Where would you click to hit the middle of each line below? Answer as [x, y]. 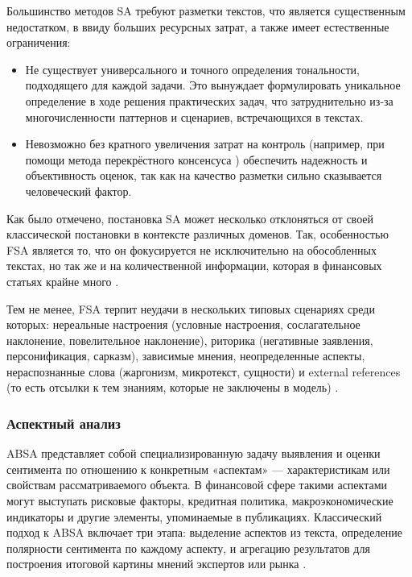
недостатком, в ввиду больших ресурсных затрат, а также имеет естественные [198, 26]
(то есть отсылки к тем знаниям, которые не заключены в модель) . [173, 387]
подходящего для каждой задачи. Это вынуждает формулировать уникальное [213, 85]
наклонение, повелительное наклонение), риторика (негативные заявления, [190, 340]
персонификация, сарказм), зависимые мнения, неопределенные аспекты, [186, 356]
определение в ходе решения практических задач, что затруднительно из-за [209, 100]
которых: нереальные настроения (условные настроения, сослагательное [183, 324]
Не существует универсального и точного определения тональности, [192, 69]
